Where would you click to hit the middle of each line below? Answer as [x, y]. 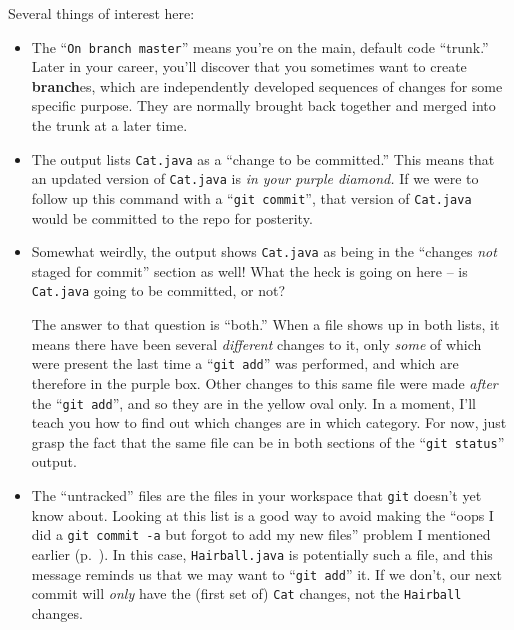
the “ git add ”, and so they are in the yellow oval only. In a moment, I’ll [253, 402]
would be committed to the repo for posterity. [172, 217]
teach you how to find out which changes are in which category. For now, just [269, 422]
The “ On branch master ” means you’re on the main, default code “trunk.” [260, 46]
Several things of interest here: [101, 13]
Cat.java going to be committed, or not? [158, 290]
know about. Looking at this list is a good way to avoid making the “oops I [262, 514]
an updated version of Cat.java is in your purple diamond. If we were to [255, 178]
